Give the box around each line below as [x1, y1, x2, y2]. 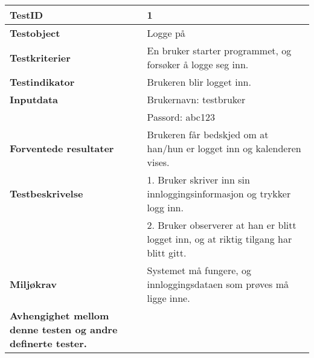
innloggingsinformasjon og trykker [147, 187, 291, 200]
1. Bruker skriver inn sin [147, 173, 250, 187]
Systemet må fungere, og [147, 263, 252, 277]
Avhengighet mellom [10, 308, 109, 322]
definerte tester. [10, 336, 87, 350]
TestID [10, 8, 43, 22]
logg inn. [147, 200, 184, 214]
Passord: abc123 [147, 110, 215, 124]
